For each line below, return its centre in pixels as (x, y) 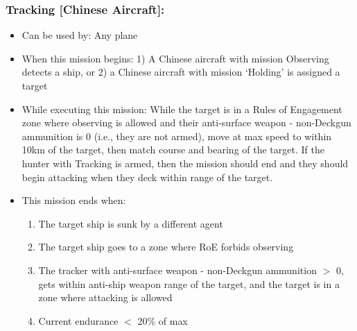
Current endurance (78, 320)
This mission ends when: (74, 200)
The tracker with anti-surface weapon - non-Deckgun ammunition (177, 270)
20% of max (163, 320)
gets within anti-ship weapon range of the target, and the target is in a (189, 283)
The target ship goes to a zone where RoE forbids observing (166, 247)
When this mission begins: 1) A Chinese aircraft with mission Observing (175, 58)
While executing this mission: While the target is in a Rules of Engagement (182, 109)
